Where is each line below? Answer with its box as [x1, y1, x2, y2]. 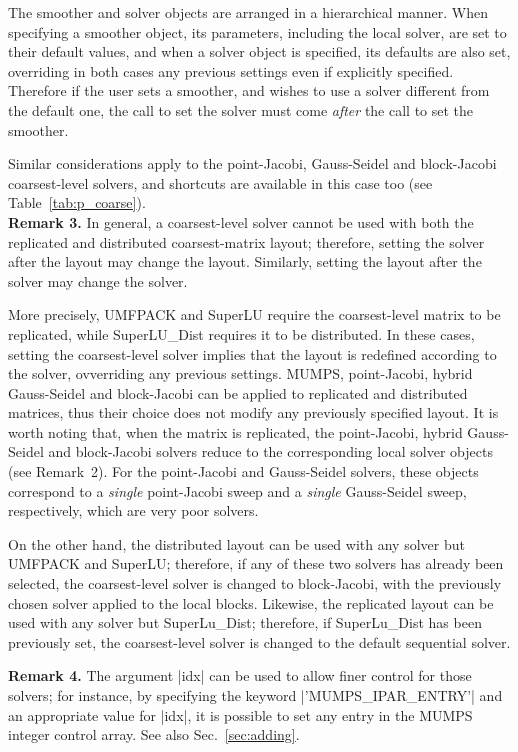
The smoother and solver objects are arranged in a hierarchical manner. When [8, 2, 489, 22]
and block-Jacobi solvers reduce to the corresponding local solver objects [48, 441, 493, 462]
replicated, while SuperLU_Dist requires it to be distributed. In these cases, [8, 323, 475, 344]
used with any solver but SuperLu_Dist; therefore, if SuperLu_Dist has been [8, 612, 482, 633]
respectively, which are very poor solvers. [8, 500, 259, 521]
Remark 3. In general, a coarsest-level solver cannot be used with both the [8, 211, 474, 232]
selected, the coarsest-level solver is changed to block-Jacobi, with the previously [8, 573, 502, 594]
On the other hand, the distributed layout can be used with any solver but [8, 533, 465, 554]
